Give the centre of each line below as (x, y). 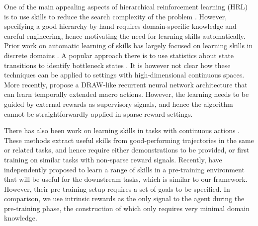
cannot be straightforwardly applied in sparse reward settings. (98, 113)
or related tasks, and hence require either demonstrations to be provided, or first (127, 150)
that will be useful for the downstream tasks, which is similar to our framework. (126, 179)
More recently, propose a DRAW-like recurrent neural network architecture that (126, 84)
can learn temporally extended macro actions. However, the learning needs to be (127, 94)
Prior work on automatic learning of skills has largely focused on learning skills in (129, 45)
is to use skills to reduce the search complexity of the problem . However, (116, 16)
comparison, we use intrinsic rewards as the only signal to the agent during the (124, 198)
